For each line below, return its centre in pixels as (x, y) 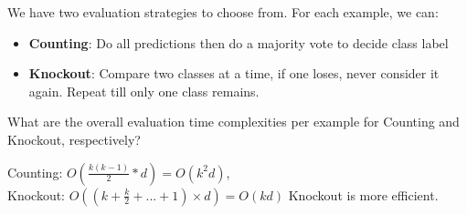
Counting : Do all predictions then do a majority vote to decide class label (239, 42)
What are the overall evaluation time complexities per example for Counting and (233, 122)
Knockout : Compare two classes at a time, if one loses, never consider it (234, 73)
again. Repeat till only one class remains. (144, 91)
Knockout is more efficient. (363, 194)
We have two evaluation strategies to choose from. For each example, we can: (223, 12)
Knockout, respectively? (74, 139)
